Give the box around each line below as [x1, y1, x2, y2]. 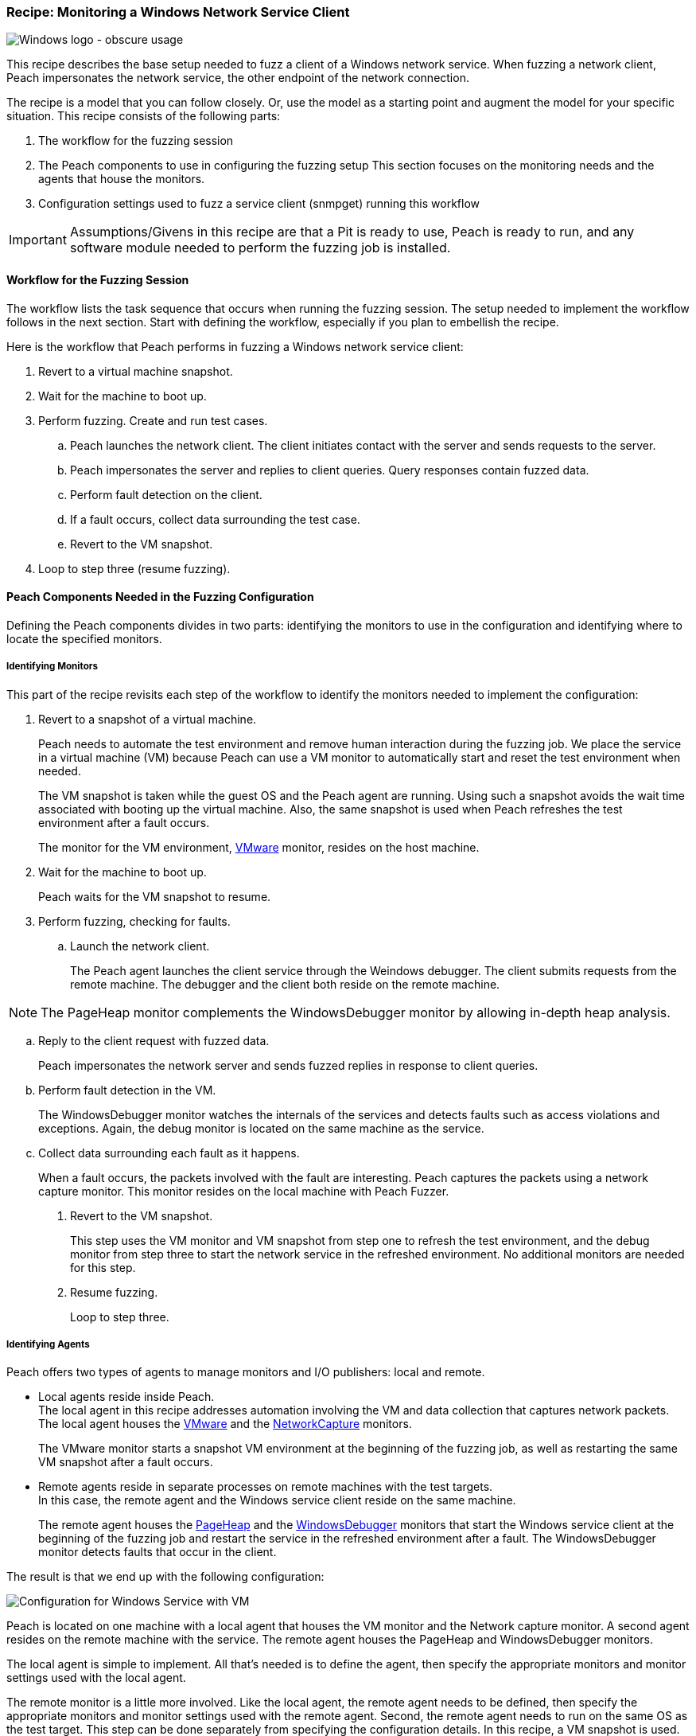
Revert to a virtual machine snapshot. [38, 364, 233, 378]
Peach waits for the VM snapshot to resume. [38, 889, 271, 903]
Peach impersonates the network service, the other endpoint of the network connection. [6, 71, 469, 85]
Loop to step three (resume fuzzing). [38, 561, 231, 575]
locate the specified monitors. [6, 631, 162, 646]
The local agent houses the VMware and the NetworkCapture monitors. [38, 1417, 412, 1431]
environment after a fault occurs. [38, 815, 210, 829]
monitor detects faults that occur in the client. [38, 1545, 277, 1559]
